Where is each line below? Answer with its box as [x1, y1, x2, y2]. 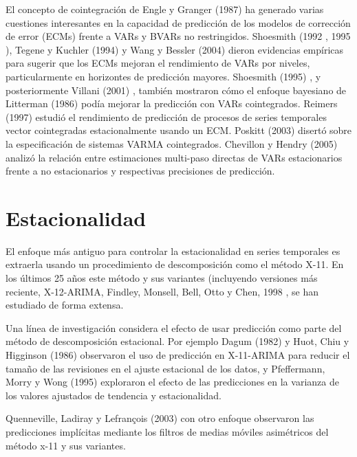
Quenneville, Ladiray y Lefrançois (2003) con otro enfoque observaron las [6, 411, 314, 425]
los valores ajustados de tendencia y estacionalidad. [6, 388, 221, 402]
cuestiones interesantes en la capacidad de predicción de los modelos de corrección [6, 15, 351, 30]
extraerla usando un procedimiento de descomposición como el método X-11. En [6, 257, 344, 271]
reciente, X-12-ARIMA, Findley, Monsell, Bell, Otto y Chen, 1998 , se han [6, 284, 318, 298]
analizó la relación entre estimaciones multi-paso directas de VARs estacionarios [6, 150, 343, 164]
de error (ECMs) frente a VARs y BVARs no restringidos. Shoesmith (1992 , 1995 [6, 29, 351, 43]
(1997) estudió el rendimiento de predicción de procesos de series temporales [6, 109, 327, 124]
